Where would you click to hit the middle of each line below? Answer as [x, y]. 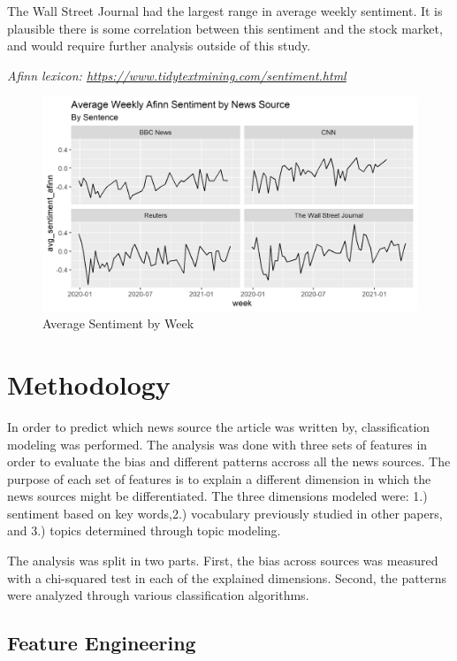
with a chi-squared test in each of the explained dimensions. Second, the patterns [227, 577]
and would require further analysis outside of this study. [159, 46]
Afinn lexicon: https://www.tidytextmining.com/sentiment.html [177, 75]
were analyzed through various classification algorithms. [158, 595]
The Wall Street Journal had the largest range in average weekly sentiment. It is [225, 11]
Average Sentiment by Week [118, 323]
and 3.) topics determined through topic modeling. [144, 530]
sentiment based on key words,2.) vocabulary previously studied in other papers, [225, 513]
